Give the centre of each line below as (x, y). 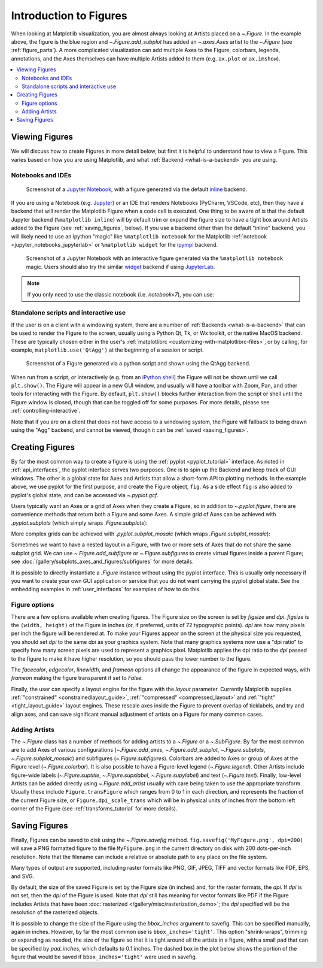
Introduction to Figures (69, 16)
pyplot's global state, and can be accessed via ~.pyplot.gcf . (85, 495)
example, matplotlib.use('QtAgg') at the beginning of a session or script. (107, 350)
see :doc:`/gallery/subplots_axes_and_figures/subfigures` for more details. (102, 562)
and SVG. (23, 876)
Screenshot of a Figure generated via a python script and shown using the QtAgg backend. (138, 364)
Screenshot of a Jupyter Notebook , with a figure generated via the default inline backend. (137, 189)
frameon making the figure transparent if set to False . (77, 678)
